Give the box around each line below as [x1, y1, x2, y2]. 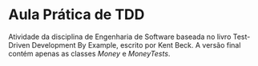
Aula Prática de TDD [8, 6, 145, 24]
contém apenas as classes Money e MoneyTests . [8, 49, 171, 58]
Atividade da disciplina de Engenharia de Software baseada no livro [8, 32, 232, 41]
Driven [8, 40, 30, 49]
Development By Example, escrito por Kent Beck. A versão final [31, 40, 241, 49]
